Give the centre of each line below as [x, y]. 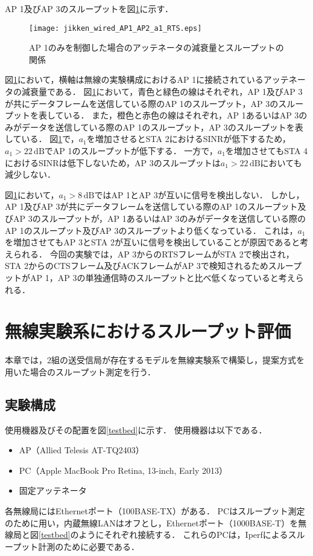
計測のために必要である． [89, 546]
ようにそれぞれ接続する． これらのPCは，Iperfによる [183, 535]
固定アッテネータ [53, 490]
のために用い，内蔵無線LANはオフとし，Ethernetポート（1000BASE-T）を [152, 522]
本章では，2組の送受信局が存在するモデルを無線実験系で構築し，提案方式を [155, 360]
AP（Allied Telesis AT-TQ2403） [81, 450]
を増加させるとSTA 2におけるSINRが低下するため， [188, 139]
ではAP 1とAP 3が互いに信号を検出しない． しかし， [199, 194]
